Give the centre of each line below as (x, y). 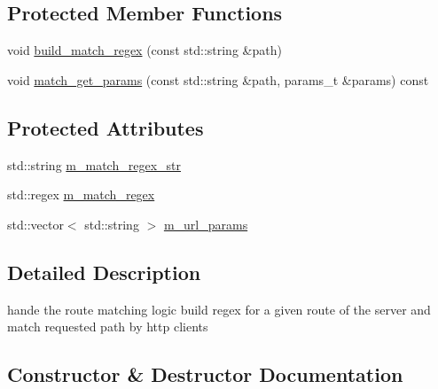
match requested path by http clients (108, 327)
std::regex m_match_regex (81, 194)
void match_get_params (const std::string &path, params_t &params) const (218, 79)
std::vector (35, 224)
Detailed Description (104, 272)
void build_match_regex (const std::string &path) (145, 50)
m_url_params (206, 224)
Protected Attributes (106, 127)
